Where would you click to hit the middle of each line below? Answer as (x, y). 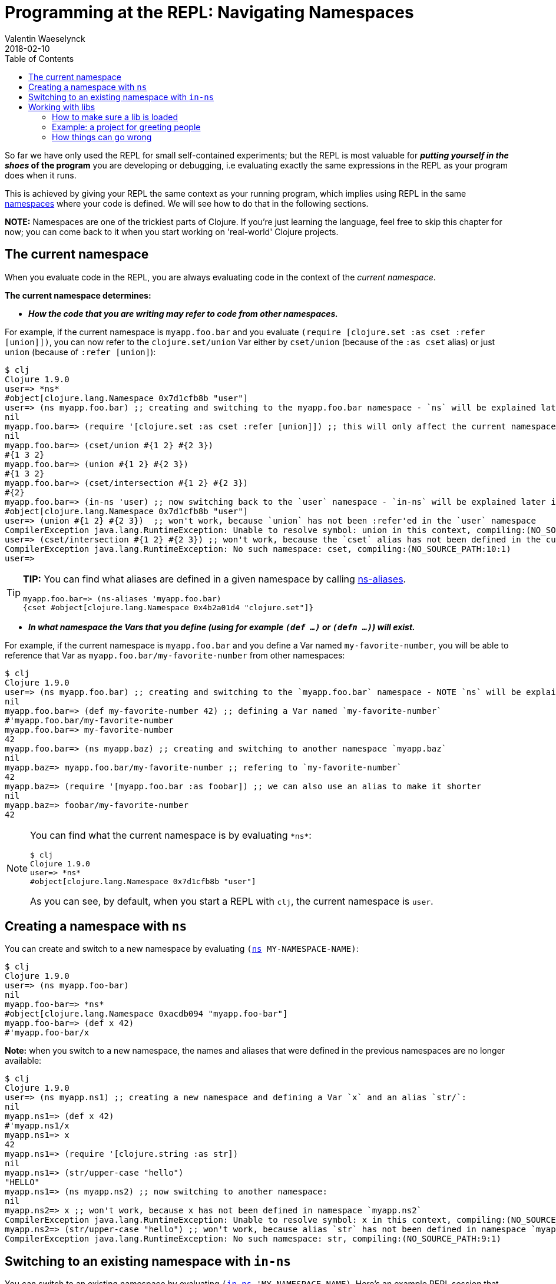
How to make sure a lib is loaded (115, 117)
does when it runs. (41, 175)
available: (23, 1061)
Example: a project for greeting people (126, 127)
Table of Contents (39, 58)
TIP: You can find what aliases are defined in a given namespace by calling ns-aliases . (215, 579)
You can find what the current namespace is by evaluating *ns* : (171, 835)
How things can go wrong (102, 137)
